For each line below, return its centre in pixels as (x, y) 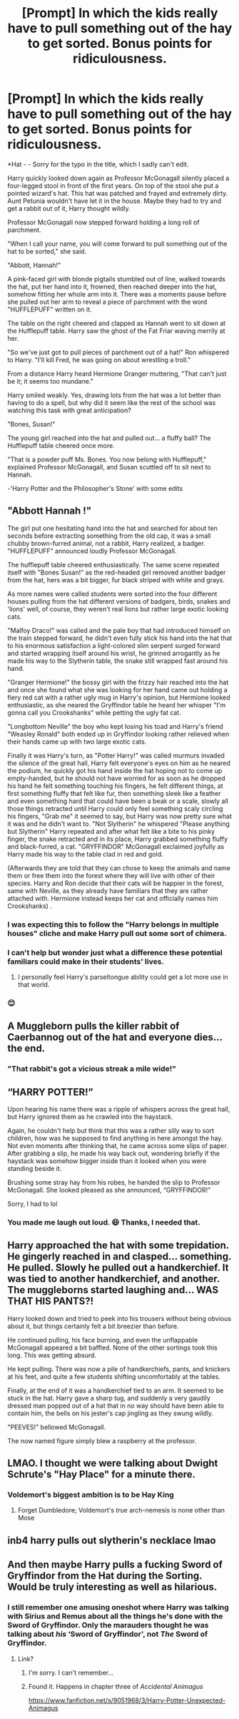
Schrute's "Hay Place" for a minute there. (102, 1474)
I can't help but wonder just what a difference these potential (115, 952)
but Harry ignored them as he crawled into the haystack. (90, 1117)
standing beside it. (35, 1169)
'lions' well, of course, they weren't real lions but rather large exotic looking (118, 609)
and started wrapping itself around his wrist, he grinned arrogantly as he (114, 653)
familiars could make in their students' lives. (86, 961)
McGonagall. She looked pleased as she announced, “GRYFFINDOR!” (109, 1190)
